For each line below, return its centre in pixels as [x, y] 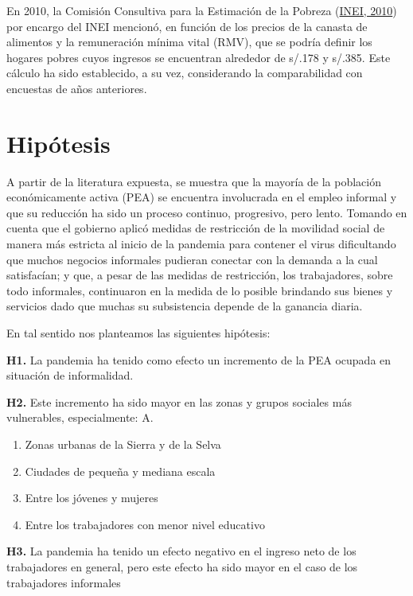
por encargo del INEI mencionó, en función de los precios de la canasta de [187, 26]
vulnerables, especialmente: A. [80, 417]
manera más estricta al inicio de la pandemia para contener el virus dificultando [201, 244]
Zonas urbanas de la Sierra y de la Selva [123, 444]
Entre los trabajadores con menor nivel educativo [145, 524]
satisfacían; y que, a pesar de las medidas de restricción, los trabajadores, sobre [200, 275]
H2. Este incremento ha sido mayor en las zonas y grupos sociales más [179, 401]
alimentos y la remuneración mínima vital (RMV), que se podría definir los [189, 42]
